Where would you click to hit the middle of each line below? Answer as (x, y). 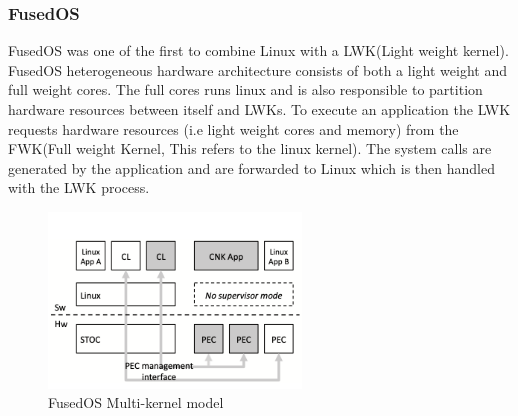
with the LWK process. (79, 187)
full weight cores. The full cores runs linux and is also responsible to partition (245, 89)
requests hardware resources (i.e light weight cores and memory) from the (233, 128)
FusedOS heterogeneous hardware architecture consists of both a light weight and (257, 69)
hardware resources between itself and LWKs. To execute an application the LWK (259, 109)
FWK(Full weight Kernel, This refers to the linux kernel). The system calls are (250, 148)
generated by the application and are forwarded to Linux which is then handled (251, 167)
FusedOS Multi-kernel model (136, 402)
